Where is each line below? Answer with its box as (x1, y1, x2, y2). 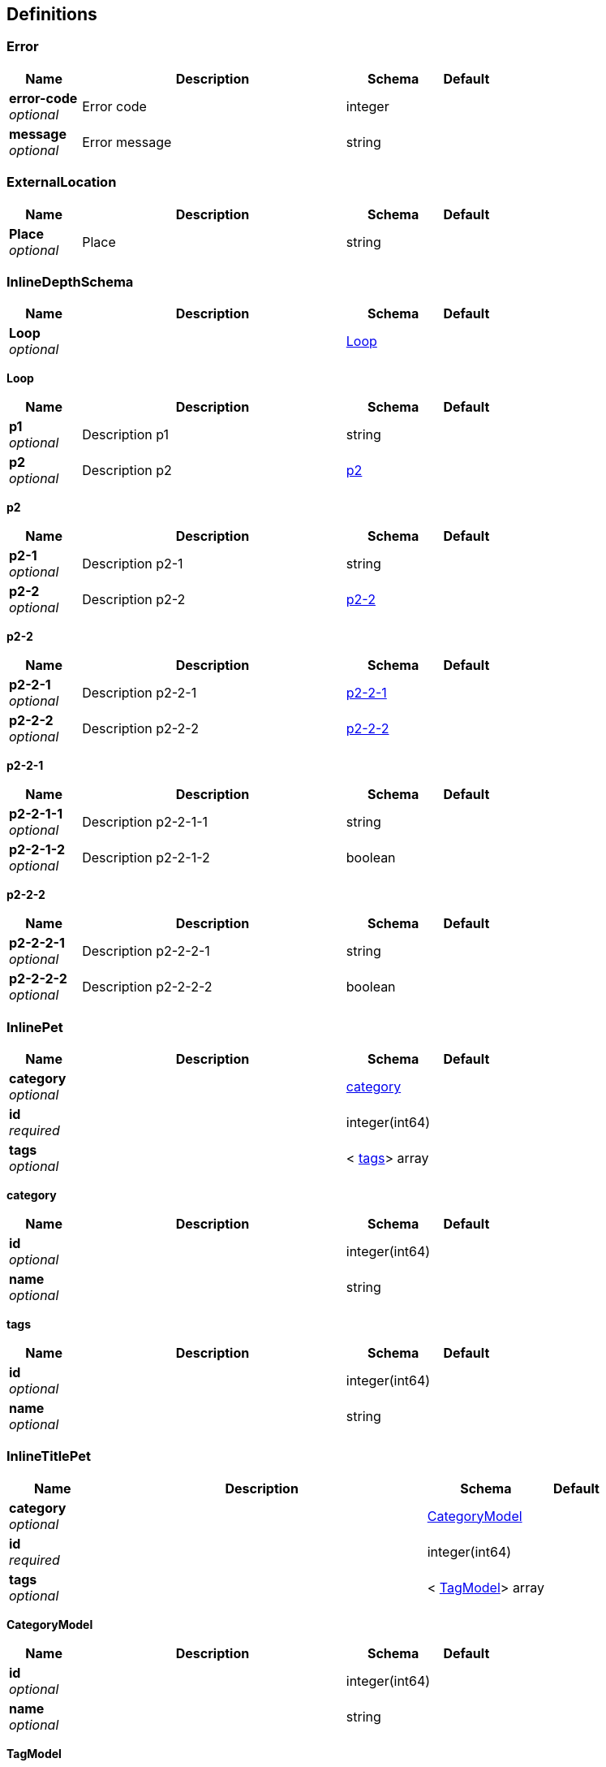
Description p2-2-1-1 (82, 814, 208, 831)
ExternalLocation (6, 174, 117, 191)
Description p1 (82, 426, 169, 443)
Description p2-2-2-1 (82, 943, 210, 960)
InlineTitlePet (6, 1448, 92, 1465)
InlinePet (6, 1018, 63, 1035)
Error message (82, 133, 172, 150)
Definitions (6, 4, 97, 24)
